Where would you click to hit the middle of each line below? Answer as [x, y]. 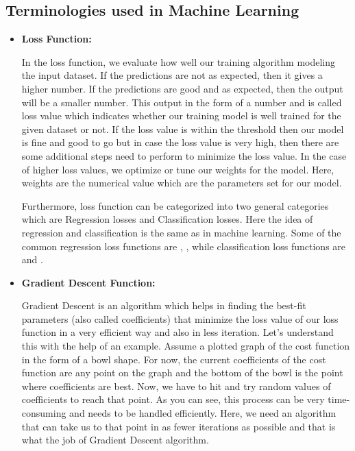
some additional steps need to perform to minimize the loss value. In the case [184, 155]
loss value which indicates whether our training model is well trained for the [181, 115]
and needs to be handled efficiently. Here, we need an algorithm [203, 413]
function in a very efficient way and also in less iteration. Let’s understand [177, 332]
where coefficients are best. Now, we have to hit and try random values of [176, 386]
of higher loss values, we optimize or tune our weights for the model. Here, [178, 169]
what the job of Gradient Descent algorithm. [115, 440]
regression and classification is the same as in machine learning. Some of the [181, 232]
